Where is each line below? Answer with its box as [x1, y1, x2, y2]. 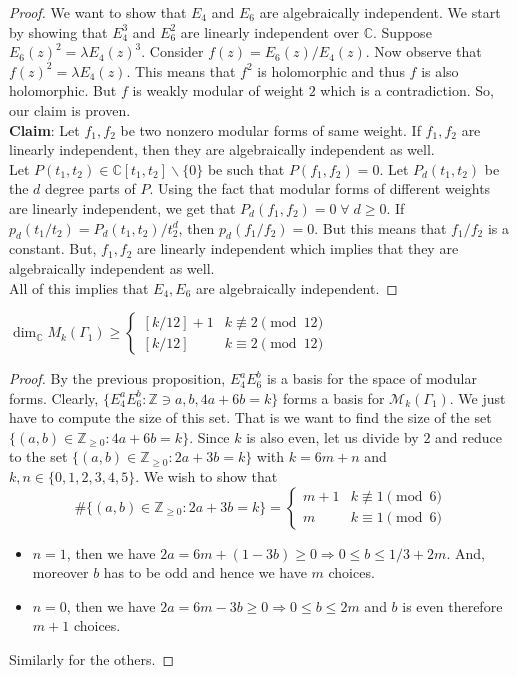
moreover [32, 562, 89, 583]
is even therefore [402, 595, 503, 616]
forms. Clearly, [9, 387, 99, 408]
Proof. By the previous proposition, [9, 368, 226, 389]
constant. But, [9, 238, 97, 259]
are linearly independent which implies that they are [137, 238, 459, 259]
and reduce [435, 426, 502, 447]
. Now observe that [365, 41, 482, 62]
